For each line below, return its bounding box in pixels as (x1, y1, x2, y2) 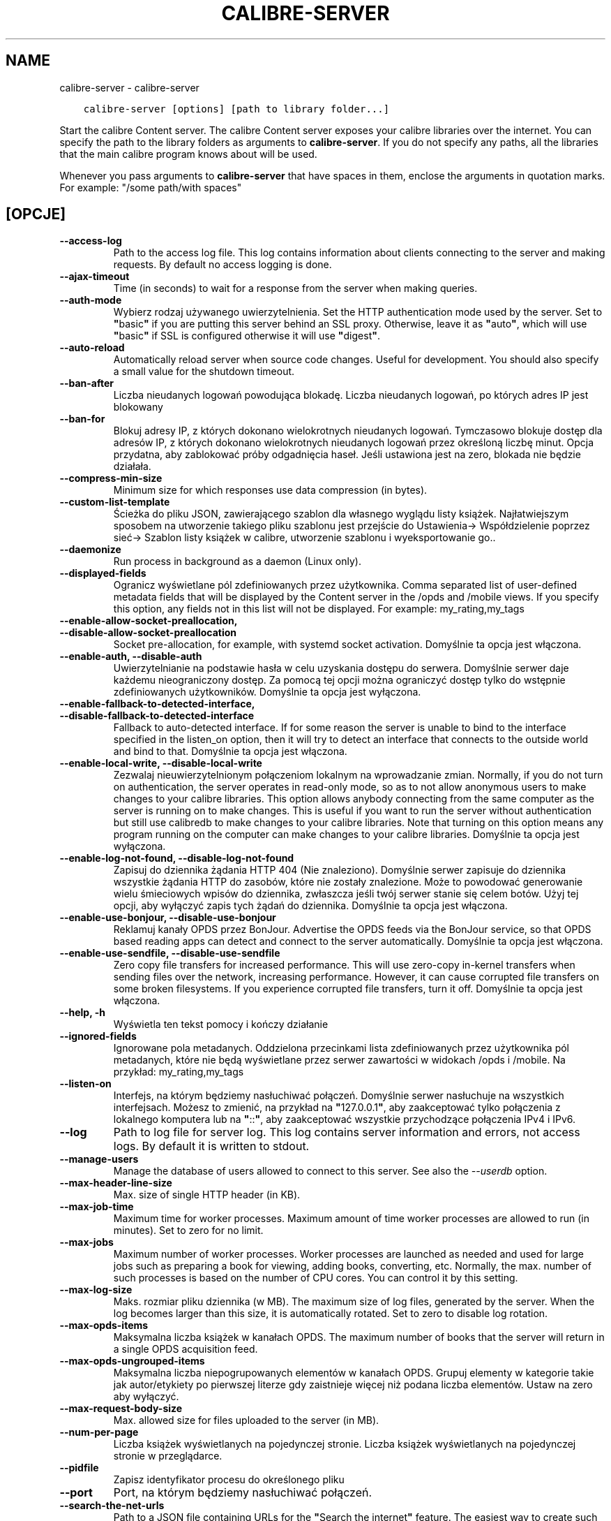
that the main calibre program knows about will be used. (59, 147, 317, 160)
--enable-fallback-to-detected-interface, (59, 698, 255, 710)
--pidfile (59, 1462, 99, 1474)
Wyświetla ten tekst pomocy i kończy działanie (113, 1018, 329, 1031)
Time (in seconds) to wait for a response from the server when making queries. (113, 282, 478, 295)
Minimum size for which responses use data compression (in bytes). (113, 484, 428, 497)
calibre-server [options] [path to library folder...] (83, 103, 390, 115)
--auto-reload (59, 341, 125, 354)
